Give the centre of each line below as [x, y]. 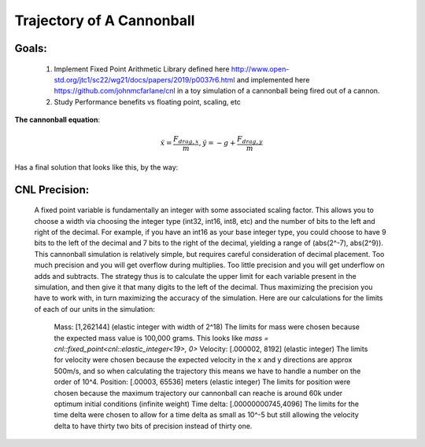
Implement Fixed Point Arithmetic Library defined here [142, 69]
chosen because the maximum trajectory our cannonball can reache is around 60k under [198, 393]
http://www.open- [260, 69]
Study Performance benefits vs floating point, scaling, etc [148, 101]
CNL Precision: [52, 190]
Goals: [31, 48]
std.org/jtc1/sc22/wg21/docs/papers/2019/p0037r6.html [144, 79]
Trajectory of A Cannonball [105, 20]
